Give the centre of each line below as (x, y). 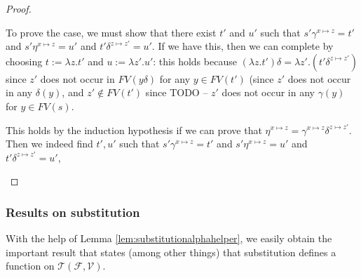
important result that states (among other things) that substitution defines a (171, 252)
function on (30, 266)
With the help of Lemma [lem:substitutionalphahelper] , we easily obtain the (169, 238)
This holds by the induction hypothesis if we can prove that (134, 130)
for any (175, 78)
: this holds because (195, 61)
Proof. (19, 8)
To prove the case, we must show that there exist (111, 32)
